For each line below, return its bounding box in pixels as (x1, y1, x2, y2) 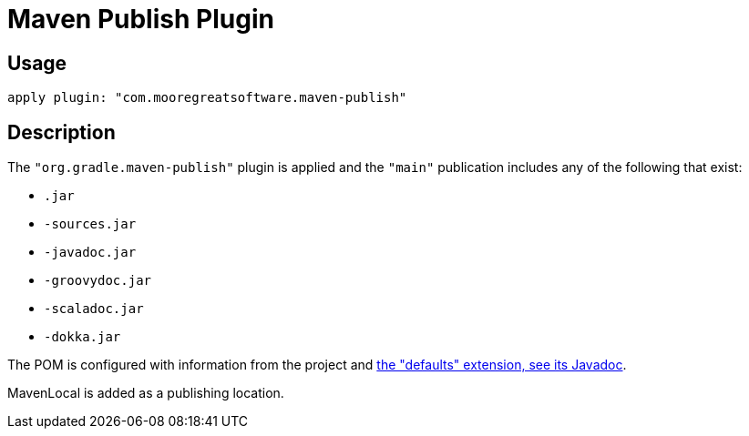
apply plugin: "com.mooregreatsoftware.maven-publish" (7, 90, 407, 106)
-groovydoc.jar (44, 273, 152, 289)
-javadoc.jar (44, 245, 137, 260)
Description (7, 120, 116, 144)
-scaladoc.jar (44, 301, 144, 317)
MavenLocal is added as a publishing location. (7, 385, 284, 401)
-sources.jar (44, 217, 137, 232)
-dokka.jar (44, 330, 121, 345)
